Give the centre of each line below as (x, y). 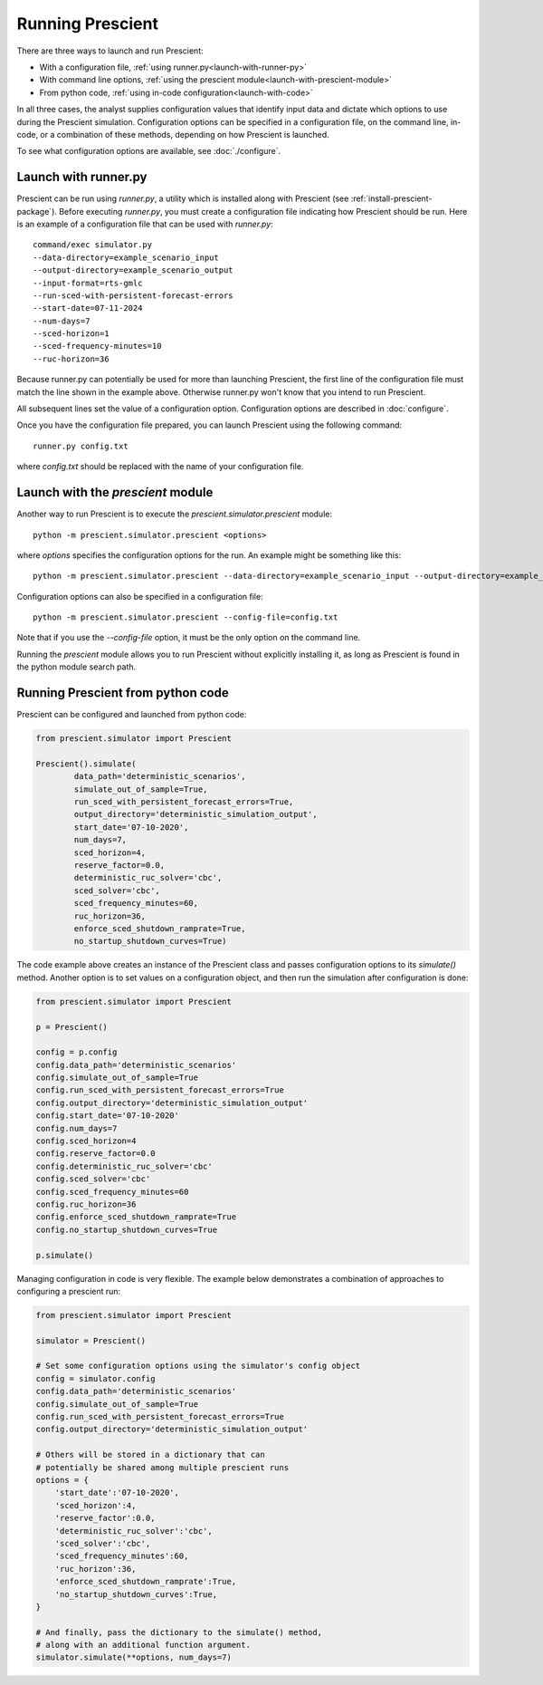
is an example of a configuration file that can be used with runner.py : (145, 224)
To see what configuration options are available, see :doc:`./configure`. (148, 151)
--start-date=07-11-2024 (88, 308)
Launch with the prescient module (115, 492)
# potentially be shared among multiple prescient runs (162, 1467)
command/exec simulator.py (93, 245)
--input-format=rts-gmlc (88, 283)
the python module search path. (76, 667)
